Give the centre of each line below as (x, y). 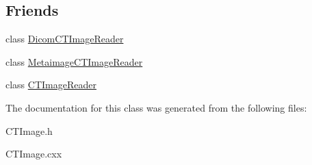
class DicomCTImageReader (65, 39)
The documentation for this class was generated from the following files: (156, 107)
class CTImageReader (51, 85)
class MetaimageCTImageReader (74, 61)
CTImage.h (29, 130)
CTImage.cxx (34, 154)
